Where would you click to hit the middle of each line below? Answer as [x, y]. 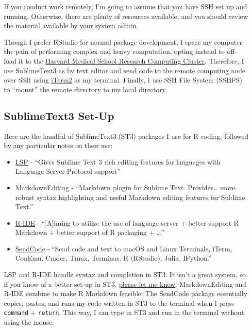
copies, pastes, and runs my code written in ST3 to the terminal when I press [119, 303]
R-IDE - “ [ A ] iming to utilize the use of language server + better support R [127, 223]
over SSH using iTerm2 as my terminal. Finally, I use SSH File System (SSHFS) [123, 80]
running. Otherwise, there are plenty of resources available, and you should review [126, 16]
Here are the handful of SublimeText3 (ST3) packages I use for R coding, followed [126, 136]
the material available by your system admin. [71, 25]
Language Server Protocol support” [68, 171]
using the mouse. [29, 322]
